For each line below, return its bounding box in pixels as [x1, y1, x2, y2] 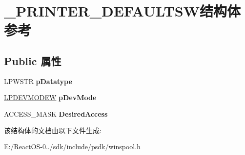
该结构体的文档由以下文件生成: [4, 125, 102, 135]
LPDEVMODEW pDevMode [4, 92, 97, 103]
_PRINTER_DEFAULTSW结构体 [4, 1, 241, 21]
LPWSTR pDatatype [4, 76, 72, 86]
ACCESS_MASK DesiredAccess [4, 108, 108, 119]
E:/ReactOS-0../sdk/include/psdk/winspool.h [4, 141, 141, 152]
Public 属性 [4, 53, 61, 68]
